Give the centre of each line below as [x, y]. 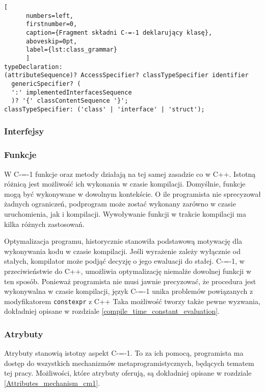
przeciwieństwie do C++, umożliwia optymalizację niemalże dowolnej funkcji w [128, 271]
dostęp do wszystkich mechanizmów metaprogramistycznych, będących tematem [129, 363]
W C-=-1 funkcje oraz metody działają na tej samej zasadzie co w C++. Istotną [130, 174]
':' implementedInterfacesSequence [72, 92]
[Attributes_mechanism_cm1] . [52, 383]
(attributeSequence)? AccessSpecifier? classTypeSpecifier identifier [126, 75]
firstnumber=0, [51, 24]
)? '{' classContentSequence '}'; [70, 101]
